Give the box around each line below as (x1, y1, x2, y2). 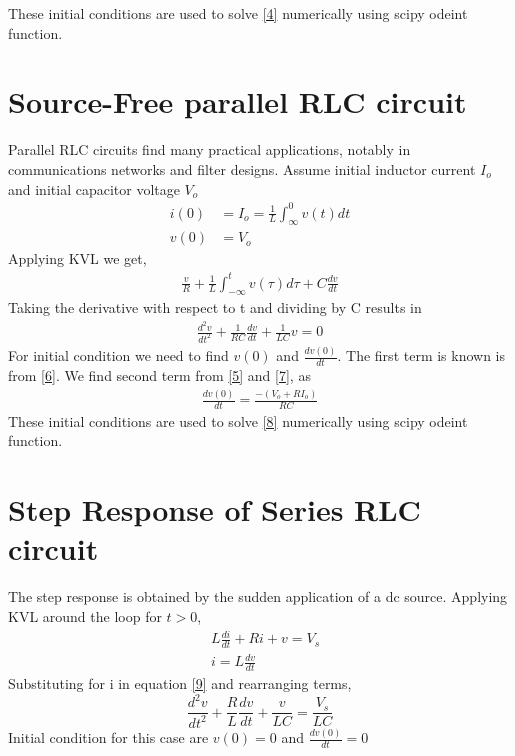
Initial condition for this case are (8, 727, 209, 748)
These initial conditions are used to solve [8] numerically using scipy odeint (8, 410, 468, 431)
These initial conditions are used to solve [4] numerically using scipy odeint (8, 3, 468, 23)
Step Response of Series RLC (8, 489, 421, 530)
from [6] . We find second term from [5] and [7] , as (8, 365, 311, 386)
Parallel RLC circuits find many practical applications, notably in (8, 139, 411, 160)
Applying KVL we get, (8, 248, 147, 269)
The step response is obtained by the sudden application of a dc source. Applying (8, 586, 508, 607)
